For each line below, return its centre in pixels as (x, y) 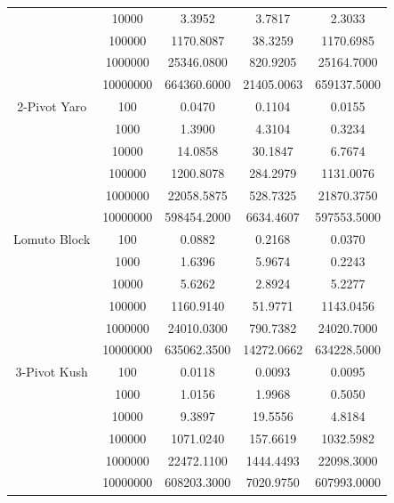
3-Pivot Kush (52, 372)
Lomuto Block (52, 239)
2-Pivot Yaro (52, 106)
